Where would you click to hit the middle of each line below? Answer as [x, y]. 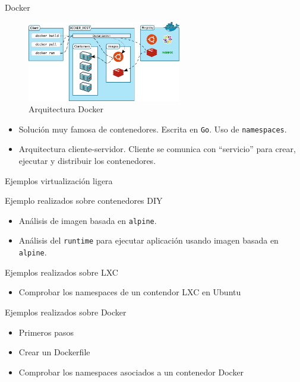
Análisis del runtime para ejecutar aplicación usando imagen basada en [149, 240]
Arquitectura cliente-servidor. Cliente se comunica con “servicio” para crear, [157, 149]
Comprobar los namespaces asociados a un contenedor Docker [131, 372]
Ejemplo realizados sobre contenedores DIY [84, 201]
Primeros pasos [46, 332]
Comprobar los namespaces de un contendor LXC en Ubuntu [130, 292]
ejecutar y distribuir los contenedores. [87, 160]
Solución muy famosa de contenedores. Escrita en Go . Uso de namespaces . [153, 129]
